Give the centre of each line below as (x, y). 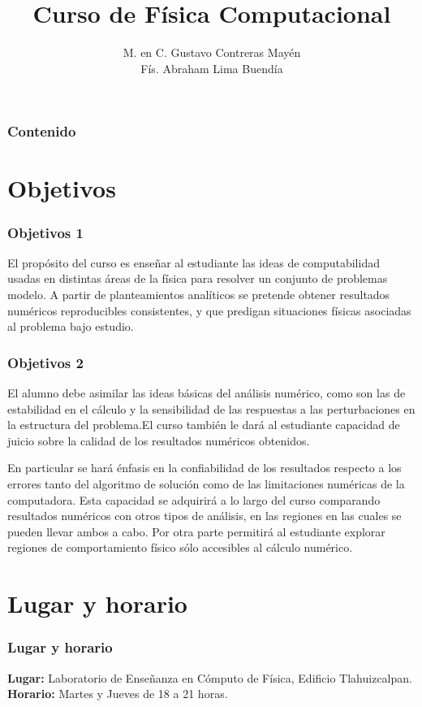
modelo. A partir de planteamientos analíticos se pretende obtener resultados (199, 295)
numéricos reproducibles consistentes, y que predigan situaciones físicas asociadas (209, 310)
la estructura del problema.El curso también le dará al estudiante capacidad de (204, 425)
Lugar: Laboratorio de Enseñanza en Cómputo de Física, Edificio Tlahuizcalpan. (210, 677)
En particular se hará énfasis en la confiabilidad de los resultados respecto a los (205, 468)
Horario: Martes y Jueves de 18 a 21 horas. (118, 694)
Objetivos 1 (45, 232)
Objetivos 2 (45, 362)
